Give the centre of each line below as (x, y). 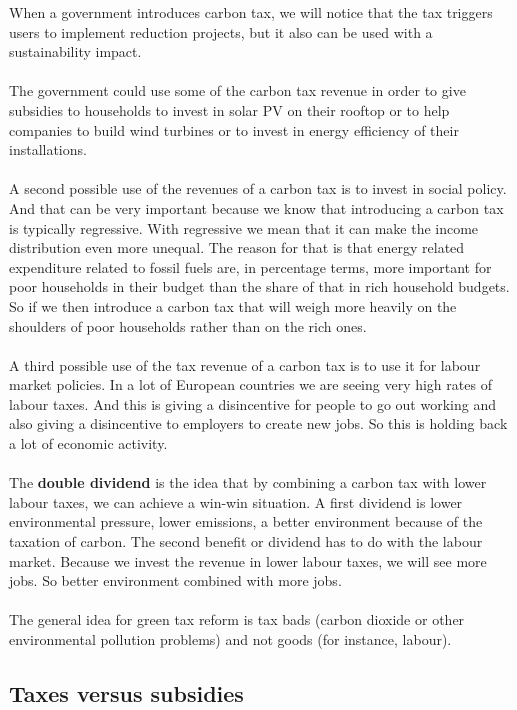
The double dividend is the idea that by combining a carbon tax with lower (248, 482)
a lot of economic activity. (88, 443)
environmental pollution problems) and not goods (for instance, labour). (230, 639)
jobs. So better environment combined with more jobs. (175, 580)
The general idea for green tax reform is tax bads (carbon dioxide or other (237, 619)
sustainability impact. (75, 51)
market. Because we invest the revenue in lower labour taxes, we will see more (248, 560)
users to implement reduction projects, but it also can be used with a (221, 31)
